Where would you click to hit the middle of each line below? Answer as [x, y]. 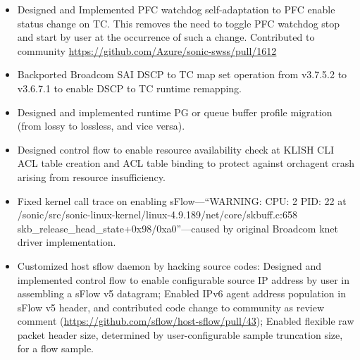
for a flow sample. [56, 348]
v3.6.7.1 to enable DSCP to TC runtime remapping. [130, 88]
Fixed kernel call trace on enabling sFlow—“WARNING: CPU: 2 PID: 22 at [182, 200]
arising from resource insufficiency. [91, 176]
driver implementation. [67, 242]
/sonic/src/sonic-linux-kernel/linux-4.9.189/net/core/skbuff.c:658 [157, 215]
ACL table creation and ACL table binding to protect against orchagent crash [186, 163]
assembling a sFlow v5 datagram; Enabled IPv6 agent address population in [181, 293]
